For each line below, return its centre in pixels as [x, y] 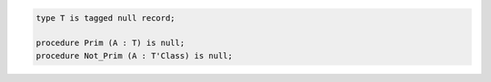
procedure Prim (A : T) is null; [110, 43]
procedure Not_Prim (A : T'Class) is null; [135, 55]
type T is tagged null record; [106, 18]
